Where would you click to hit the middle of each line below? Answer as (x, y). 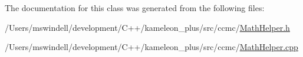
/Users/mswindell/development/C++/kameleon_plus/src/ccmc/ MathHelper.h (147, 27)
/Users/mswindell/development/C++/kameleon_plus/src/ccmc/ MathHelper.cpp (151, 47)
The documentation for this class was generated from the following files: (135, 8)
